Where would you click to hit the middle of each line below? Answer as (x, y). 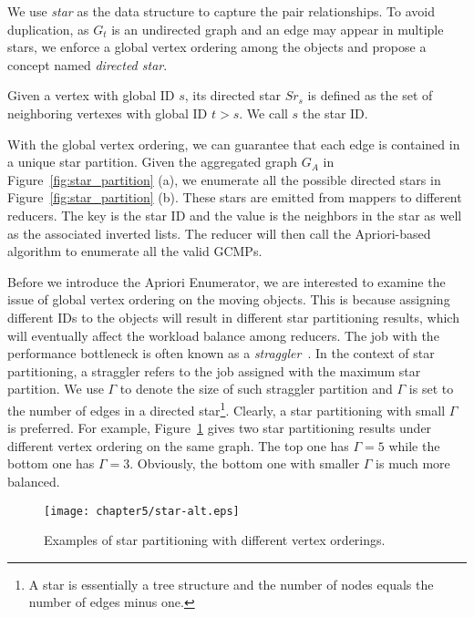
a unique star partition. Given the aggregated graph (153, 162)
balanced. (34, 481)
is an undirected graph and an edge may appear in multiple (278, 29)
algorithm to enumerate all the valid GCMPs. (135, 251)
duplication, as (48, 29)
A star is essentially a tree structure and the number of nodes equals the (231, 584)
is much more (413, 463)
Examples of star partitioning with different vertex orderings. (215, 540)
